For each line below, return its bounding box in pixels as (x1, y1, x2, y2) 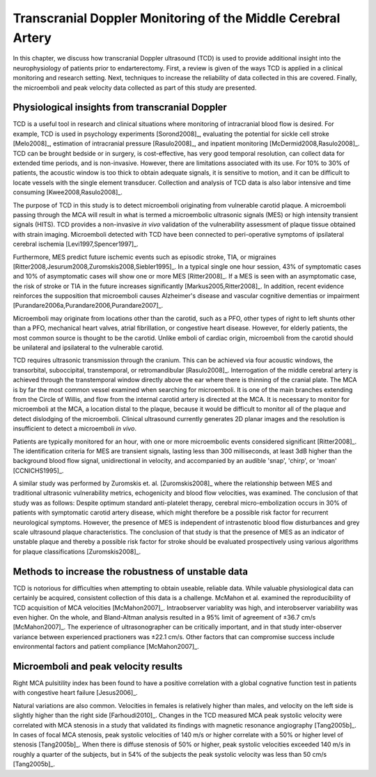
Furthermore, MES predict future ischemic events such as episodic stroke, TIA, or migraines (13, 253, 276, 261)
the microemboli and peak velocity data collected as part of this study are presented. (13, 84, 257, 92)
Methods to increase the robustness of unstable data (13, 565, 249, 577)
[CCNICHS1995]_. (13, 466, 64, 475)
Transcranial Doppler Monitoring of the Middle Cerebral (13, 10, 340, 26)
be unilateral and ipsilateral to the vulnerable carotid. (13, 343, 164, 352)
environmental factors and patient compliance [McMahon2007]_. (13, 643, 199, 651)
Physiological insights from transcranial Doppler (13, 102, 228, 113)
